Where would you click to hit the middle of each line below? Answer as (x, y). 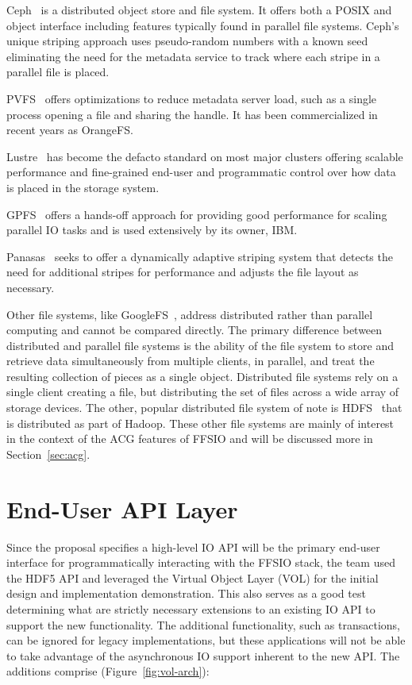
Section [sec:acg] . (48, 454)
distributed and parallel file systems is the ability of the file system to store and (200, 345)
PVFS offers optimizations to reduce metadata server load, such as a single (192, 98)
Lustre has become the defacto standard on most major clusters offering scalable (205, 156)
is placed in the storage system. (83, 187)
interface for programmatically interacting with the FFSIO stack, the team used (201, 562)
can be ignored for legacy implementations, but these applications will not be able (206, 640)
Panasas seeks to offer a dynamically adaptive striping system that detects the (200, 256)
